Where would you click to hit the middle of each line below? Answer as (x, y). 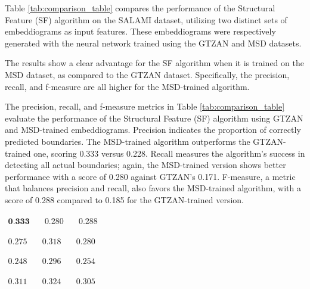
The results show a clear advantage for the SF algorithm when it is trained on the (154, 63)
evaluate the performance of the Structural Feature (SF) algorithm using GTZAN (154, 118)
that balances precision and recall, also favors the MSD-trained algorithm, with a (153, 188)
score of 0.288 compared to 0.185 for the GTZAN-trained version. (124, 199)
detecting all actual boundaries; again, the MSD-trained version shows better (145, 165)
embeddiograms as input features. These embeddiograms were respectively (140, 31)
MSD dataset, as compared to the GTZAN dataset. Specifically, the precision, (147, 74)
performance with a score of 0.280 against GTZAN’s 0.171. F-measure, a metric (150, 176)
